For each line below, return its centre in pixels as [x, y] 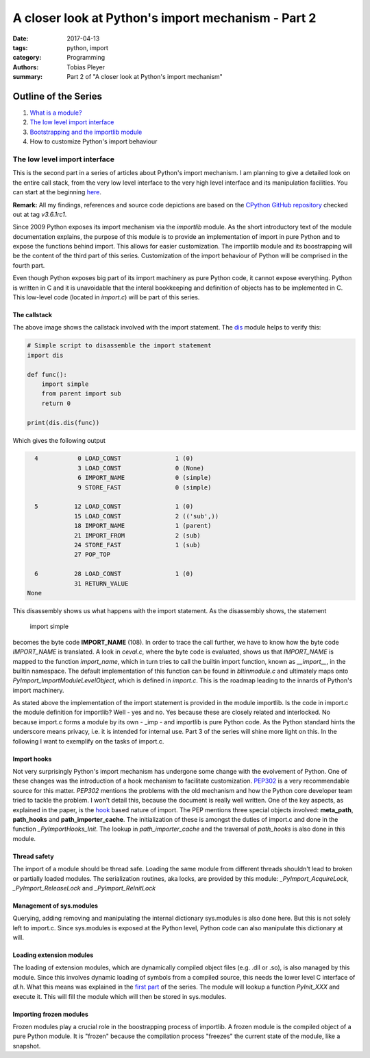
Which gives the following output [59, 440]
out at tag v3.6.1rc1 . [40, 214]
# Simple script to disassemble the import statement [119, 346]
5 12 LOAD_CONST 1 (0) [114, 507]
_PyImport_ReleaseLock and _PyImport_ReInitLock [84, 888]
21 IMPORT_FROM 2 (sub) [138, 535]
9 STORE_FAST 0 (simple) [145, 487]
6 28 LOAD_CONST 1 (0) [114, 574]
